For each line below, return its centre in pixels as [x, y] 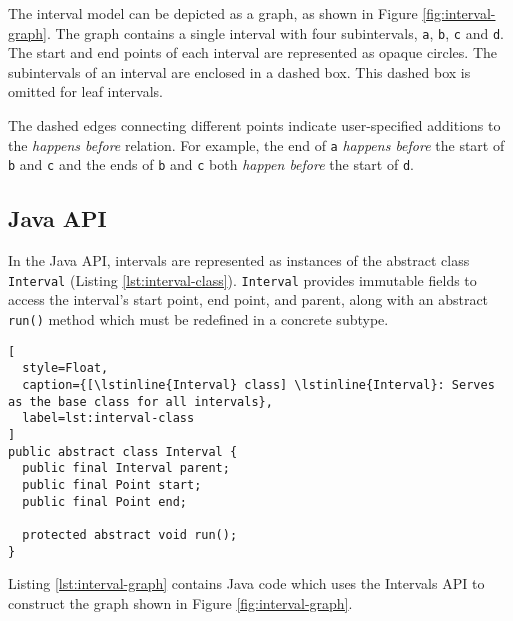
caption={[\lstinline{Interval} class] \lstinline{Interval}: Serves [258, 384]
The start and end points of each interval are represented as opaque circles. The [253, 52]
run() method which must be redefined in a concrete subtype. [198, 318]
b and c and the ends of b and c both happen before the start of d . [211, 164]
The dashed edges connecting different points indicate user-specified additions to [254, 125]
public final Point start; [112, 484]
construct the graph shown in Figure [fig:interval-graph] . [180, 602]
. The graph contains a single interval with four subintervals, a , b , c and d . [275, 32]
